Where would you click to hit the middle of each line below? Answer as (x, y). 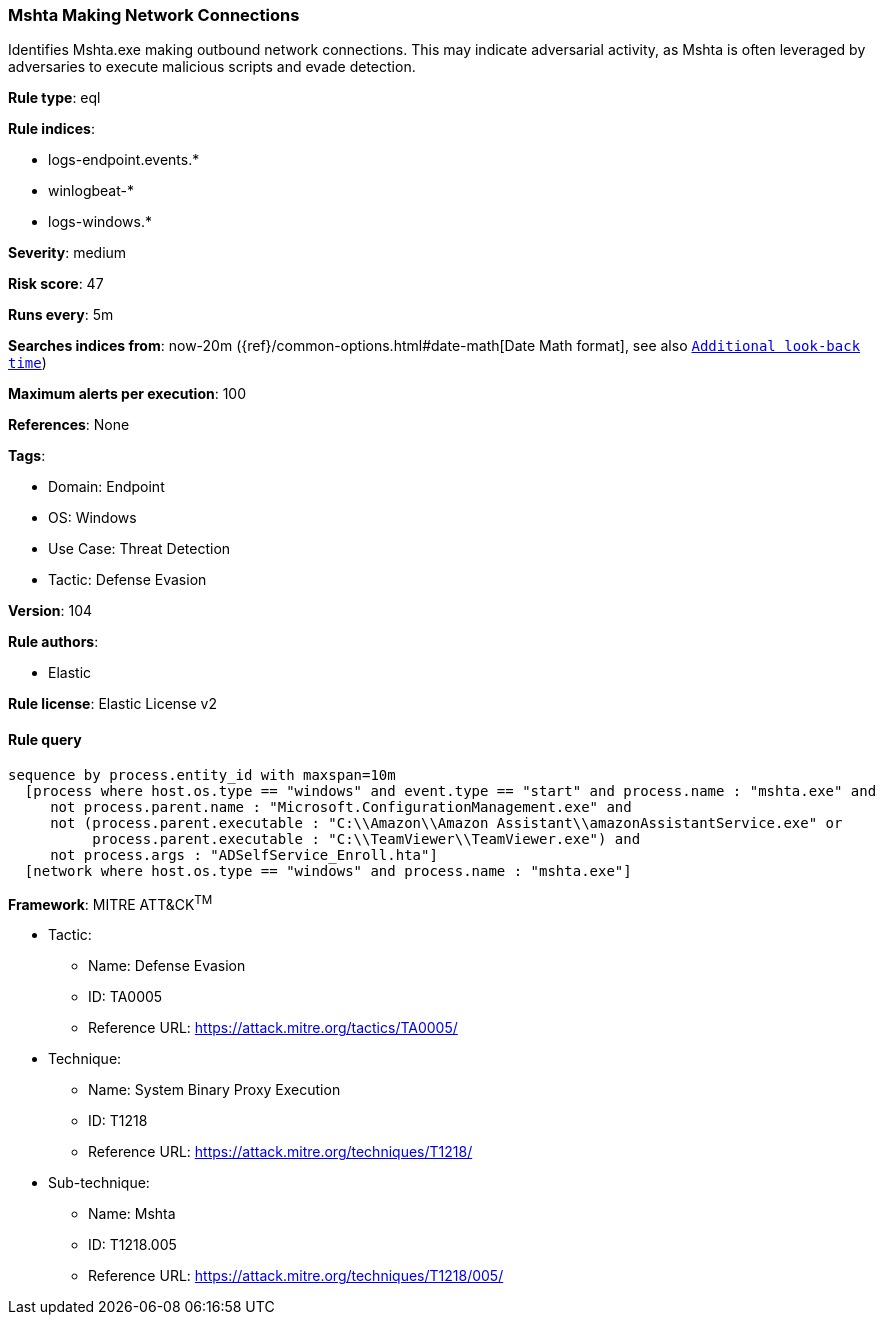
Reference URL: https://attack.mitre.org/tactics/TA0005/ (273, 1028)
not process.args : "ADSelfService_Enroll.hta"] (244, 854)
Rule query (45, 739)
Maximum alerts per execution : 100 (127, 394)
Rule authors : (53, 642)
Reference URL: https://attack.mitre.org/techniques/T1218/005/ (296, 1276)
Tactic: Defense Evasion (127, 580)
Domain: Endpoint (106, 487)
